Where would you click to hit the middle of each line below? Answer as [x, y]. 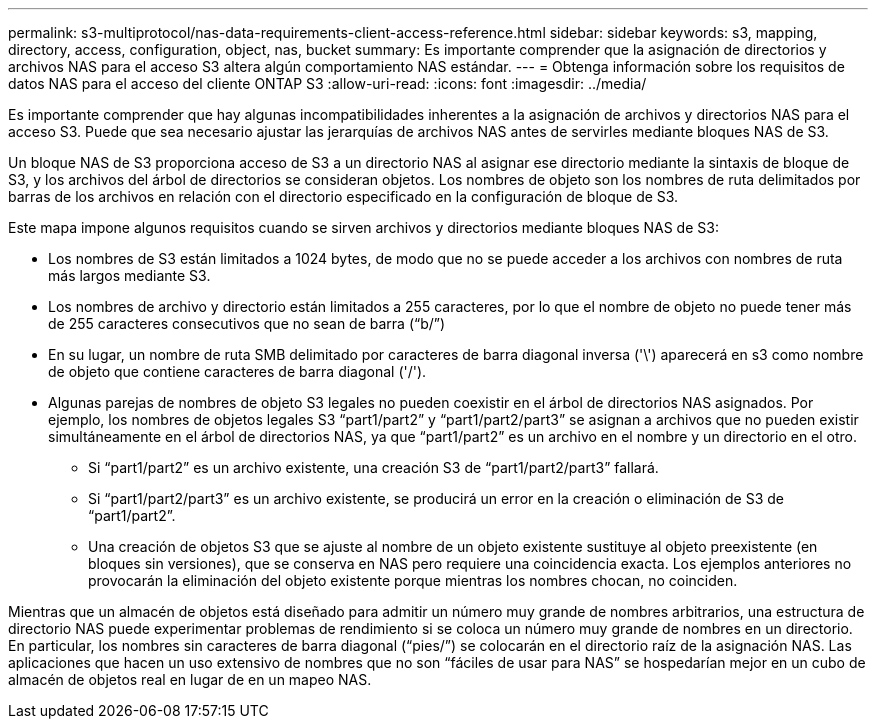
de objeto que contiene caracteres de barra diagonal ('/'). [237, 371]
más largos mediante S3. [129, 275]
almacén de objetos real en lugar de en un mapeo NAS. [190, 679]
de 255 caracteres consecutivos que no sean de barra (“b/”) [247, 323]
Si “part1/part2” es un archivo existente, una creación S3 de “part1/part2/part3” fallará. [373, 467]
